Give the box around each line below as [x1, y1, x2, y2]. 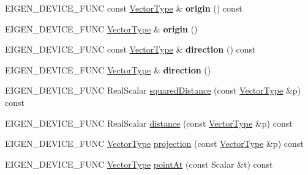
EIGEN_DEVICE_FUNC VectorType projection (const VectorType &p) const [5, 137, 304, 150]
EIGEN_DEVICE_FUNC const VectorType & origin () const [5, 2, 242, 14]
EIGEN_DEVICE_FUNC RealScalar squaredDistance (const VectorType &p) [5, 84, 301, 97]
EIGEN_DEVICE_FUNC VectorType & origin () [5, 22, 198, 35]
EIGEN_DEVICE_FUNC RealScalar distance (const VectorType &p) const [5, 116, 293, 129]
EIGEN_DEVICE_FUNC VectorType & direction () [5, 63, 211, 76]
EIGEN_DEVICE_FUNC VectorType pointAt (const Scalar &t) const [5, 157, 273, 170]
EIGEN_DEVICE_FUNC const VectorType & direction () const [5, 43, 256, 56]
